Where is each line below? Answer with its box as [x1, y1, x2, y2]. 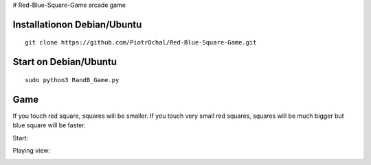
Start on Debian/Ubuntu [12, 56, 117, 68]
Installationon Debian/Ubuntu [12, 18, 142, 30]
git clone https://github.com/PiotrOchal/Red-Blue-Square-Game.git [25, 38, 257, 47]
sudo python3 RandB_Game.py [25, 76, 120, 84]
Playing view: [12, 146, 51, 154]
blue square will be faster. [12, 121, 86, 129]
